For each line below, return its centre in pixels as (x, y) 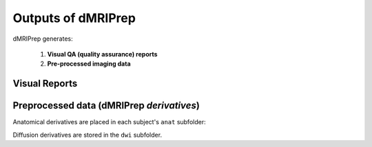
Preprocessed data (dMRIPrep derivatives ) (106, 106)
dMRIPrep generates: (43, 39)
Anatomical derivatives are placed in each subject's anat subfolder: (109, 122)
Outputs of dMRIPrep (74, 18)
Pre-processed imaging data (89, 64)
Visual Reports (45, 84)
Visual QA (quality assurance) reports (102, 54)
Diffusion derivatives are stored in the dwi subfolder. (87, 135)
